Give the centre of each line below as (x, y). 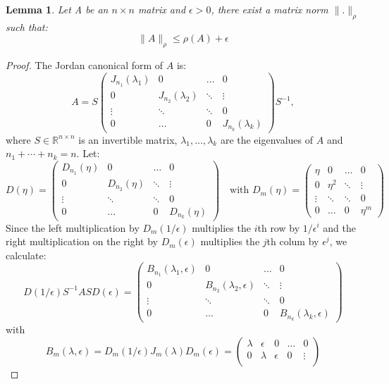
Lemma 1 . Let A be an (57, 9)
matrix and (162, 9)
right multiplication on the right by (82, 241)
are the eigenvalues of (267, 139)
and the (339, 227)
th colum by (293, 241)
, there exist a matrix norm (270, 9)
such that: (27, 26)
